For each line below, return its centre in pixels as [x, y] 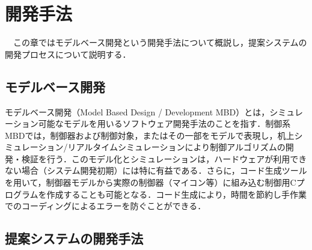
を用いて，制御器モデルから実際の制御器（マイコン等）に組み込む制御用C [151, 182]
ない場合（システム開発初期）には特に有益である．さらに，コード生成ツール [156, 170]
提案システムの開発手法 [74, 238]
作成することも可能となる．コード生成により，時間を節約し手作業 [176, 194]
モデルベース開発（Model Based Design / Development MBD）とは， [137, 111]
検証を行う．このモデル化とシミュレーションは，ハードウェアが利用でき [164, 158]
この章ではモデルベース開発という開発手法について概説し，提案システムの [160, 42]
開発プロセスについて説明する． [68, 54]
